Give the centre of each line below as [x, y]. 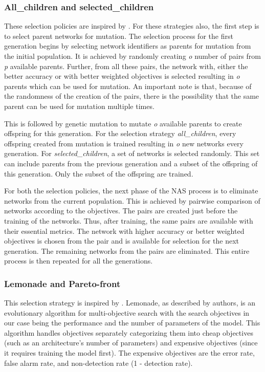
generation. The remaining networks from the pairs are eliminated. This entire [127, 250]
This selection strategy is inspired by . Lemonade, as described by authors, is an [130, 303]
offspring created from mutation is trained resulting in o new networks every [124, 143]
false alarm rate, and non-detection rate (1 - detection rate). [98, 363]
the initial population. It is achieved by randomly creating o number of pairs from [132, 56]
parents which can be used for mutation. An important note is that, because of [128, 86]
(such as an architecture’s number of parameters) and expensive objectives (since [131, 343]
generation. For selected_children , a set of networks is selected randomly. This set [132, 153]
